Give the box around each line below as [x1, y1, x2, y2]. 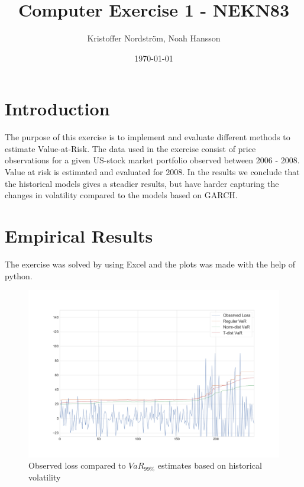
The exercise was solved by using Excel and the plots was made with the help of [5, 257, 296, 270]
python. [5, 269, 33, 282]
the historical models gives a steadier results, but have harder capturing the [5, 177, 279, 189]
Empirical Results [5, 224, 153, 247]
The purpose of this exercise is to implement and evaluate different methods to [5, 131, 290, 143]
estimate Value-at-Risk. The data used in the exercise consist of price [5, 142, 256, 154]
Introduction [5, 96, 110, 121]
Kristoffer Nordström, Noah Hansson [87, 32, 221, 44]
